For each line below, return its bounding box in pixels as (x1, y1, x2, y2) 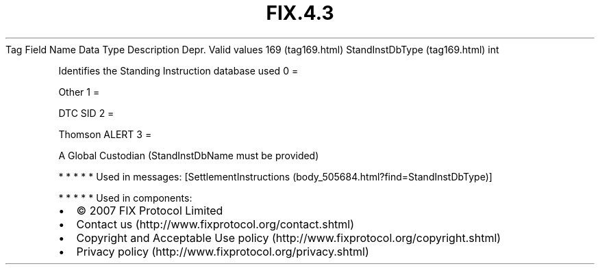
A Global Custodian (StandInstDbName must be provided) (58, 149, 319, 161)
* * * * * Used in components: (58, 191, 192, 204)
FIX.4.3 (266, 1, 334, 25)
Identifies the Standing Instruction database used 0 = (58, 64, 299, 77)
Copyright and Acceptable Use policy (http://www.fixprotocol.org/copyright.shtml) (76, 230, 501, 245)
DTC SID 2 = (58, 107, 114, 119)
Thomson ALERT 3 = (58, 128, 152, 140)
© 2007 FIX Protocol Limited (76, 203, 223, 217)
